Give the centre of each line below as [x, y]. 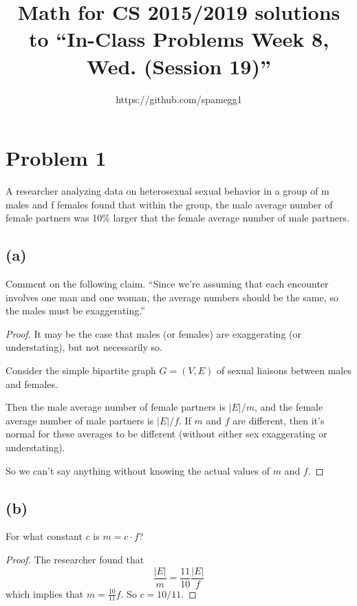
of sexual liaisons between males [284, 370]
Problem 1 [56, 158]
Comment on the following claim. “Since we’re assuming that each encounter [167, 284]
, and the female [289, 407]
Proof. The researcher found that [75, 559]
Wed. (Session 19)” [179, 66]
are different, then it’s [279, 420]
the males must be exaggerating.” [75, 311]
